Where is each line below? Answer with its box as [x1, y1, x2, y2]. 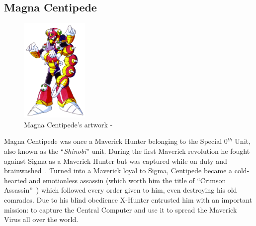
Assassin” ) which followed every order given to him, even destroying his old [4, 185, 237, 195]
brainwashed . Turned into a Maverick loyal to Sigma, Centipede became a [4, 165, 233, 176]
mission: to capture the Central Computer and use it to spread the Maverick [4, 204, 237, 215]
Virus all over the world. [4, 214, 79, 225]
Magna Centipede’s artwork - [24, 119, 113, 129]
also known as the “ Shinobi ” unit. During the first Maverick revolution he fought [4, 145, 250, 156]
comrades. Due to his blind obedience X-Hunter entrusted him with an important [4, 194, 253, 205]
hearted [4, 175, 27, 185]
